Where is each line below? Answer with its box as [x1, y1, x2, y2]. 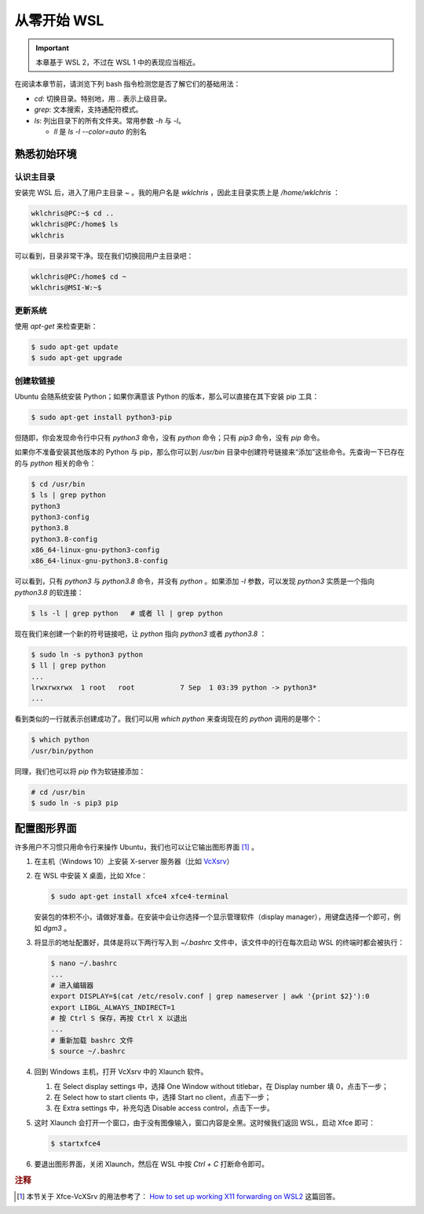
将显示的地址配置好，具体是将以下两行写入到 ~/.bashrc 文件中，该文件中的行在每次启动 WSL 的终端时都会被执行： [34, 938, 405, 947]
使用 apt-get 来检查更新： [14, 321, 98, 330]
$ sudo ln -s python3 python [31, 649, 144, 659]
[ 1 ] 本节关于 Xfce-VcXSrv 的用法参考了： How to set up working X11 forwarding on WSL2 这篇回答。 [16, 1191, 340, 1201]
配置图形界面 [14, 822, 77, 835]
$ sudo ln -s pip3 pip [31, 799, 119, 807]
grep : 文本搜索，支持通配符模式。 [34, 105, 143, 114]
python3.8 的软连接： [14, 587, 84, 597]
